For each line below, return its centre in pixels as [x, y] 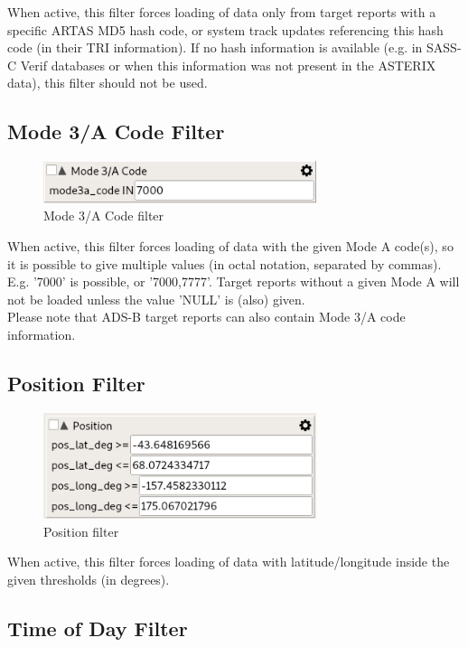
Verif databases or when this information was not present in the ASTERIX [228, 65]
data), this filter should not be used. [108, 83]
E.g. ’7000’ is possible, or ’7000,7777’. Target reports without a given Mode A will [234, 281]
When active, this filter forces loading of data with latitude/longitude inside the [229, 562]
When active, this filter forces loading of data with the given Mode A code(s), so [230, 246]
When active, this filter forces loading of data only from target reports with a [222, 12]
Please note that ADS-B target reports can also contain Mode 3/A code [206, 317]
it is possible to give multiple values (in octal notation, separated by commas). [225, 263]
